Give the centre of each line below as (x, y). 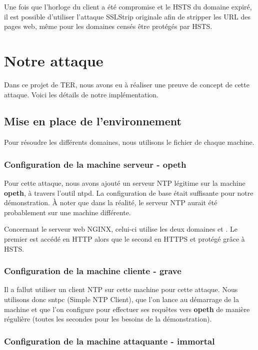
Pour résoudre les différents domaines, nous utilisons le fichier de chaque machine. (129, 142)
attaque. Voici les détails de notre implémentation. (81, 94)
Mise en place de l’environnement (93, 121)
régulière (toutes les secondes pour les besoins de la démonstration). (108, 319)
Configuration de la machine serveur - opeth (95, 164)
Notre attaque (54, 60)
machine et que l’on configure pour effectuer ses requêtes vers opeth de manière (127, 309)
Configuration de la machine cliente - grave (93, 271)
